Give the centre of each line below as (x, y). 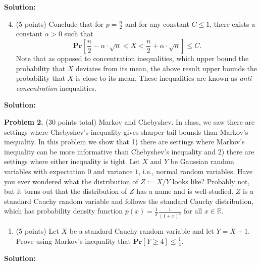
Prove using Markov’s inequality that (73, 241)
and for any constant (157, 23)
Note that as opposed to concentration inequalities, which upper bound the (132, 58)
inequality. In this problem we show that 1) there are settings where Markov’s (124, 142)
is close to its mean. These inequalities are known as (156, 78)
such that (79, 34)
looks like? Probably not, (211, 181)
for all (193, 211)
